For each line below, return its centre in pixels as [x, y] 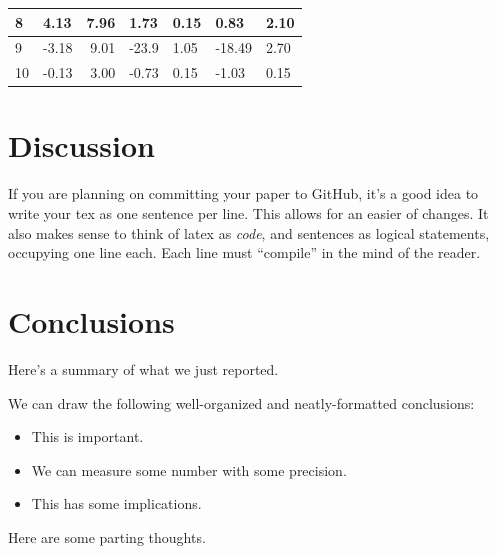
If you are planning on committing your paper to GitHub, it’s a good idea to [243, 193]
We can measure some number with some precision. [189, 469]
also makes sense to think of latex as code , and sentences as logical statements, [249, 232]
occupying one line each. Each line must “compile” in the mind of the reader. [244, 252]
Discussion [81, 145]
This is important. [87, 436]
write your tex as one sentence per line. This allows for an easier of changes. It [248, 213]
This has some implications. [116, 503]
